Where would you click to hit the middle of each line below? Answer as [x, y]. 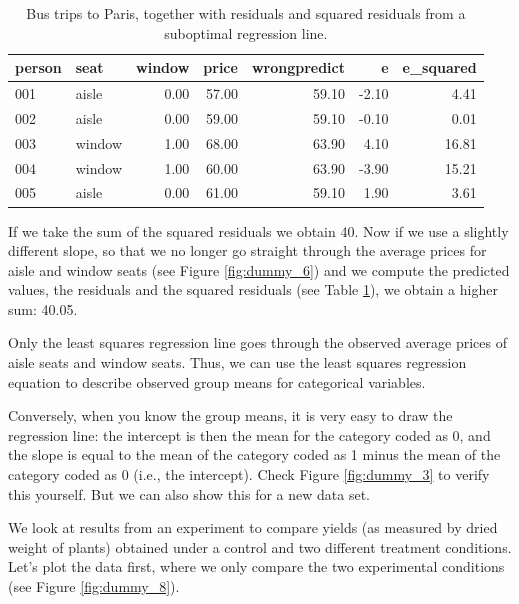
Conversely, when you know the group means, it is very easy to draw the [230, 415]
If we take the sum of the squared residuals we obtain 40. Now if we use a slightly [258, 230]
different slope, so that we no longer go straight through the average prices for [247, 250]
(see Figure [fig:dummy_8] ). [94, 586]
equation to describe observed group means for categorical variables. [217, 381]
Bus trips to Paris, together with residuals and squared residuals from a [246, 13]
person [38, 67]
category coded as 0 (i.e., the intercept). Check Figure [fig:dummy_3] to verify [249, 474]
